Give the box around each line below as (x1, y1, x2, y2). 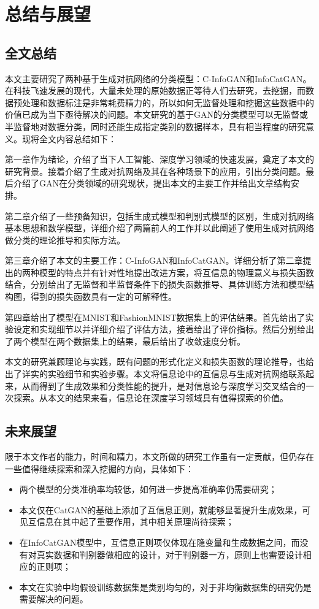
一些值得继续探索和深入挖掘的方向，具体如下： (5, 462, 194, 475)
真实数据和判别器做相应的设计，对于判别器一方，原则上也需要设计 (36, 548, 303, 561)
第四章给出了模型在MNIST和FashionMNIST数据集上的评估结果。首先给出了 (5, 310, 306, 323)
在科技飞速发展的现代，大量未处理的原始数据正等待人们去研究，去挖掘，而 (5, 84, 306, 97)
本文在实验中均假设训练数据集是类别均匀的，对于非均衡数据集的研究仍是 (19, 580, 312, 593)
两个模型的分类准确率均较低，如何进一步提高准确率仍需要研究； (19, 483, 277, 496)
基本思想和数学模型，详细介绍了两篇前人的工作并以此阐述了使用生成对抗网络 (5, 221, 314, 234)
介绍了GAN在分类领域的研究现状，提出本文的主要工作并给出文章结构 (13, 177, 291, 190)
